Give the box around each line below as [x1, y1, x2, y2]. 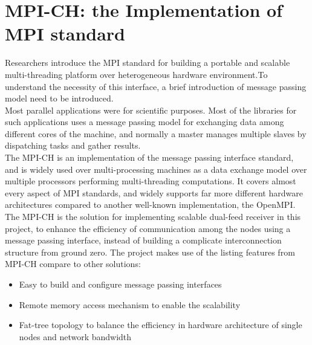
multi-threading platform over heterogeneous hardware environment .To [5, 68, 268, 80]
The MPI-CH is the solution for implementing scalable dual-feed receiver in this [5, 210, 301, 223]
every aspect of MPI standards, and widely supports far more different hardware [5, 186, 303, 199]
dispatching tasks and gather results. [5, 139, 141, 152]
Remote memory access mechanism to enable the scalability [19, 298, 241, 311]
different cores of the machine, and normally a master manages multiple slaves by [5, 127, 307, 140]
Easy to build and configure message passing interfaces [19, 278, 222, 290]
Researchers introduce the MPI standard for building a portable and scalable [5, 56, 290, 69]
